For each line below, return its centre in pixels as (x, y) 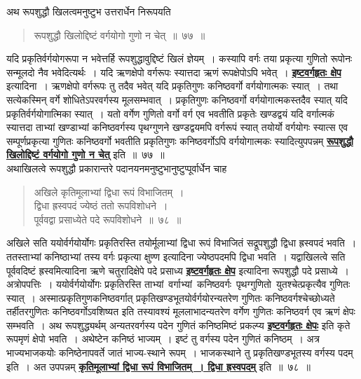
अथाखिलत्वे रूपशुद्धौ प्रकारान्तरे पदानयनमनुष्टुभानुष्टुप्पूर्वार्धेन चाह (117, 168)
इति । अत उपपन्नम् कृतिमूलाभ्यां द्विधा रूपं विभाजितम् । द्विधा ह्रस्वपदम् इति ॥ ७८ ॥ (159, 366)
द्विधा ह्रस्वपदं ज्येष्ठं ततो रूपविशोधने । (101, 206)
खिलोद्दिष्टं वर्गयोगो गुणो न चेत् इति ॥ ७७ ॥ (86, 154)
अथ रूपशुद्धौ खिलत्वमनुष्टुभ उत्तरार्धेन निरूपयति (89, 11)
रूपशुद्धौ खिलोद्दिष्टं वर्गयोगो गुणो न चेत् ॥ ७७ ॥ (120, 35)
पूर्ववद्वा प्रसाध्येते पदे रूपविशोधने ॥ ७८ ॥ (108, 219)
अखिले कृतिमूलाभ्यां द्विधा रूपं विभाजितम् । (109, 192)
